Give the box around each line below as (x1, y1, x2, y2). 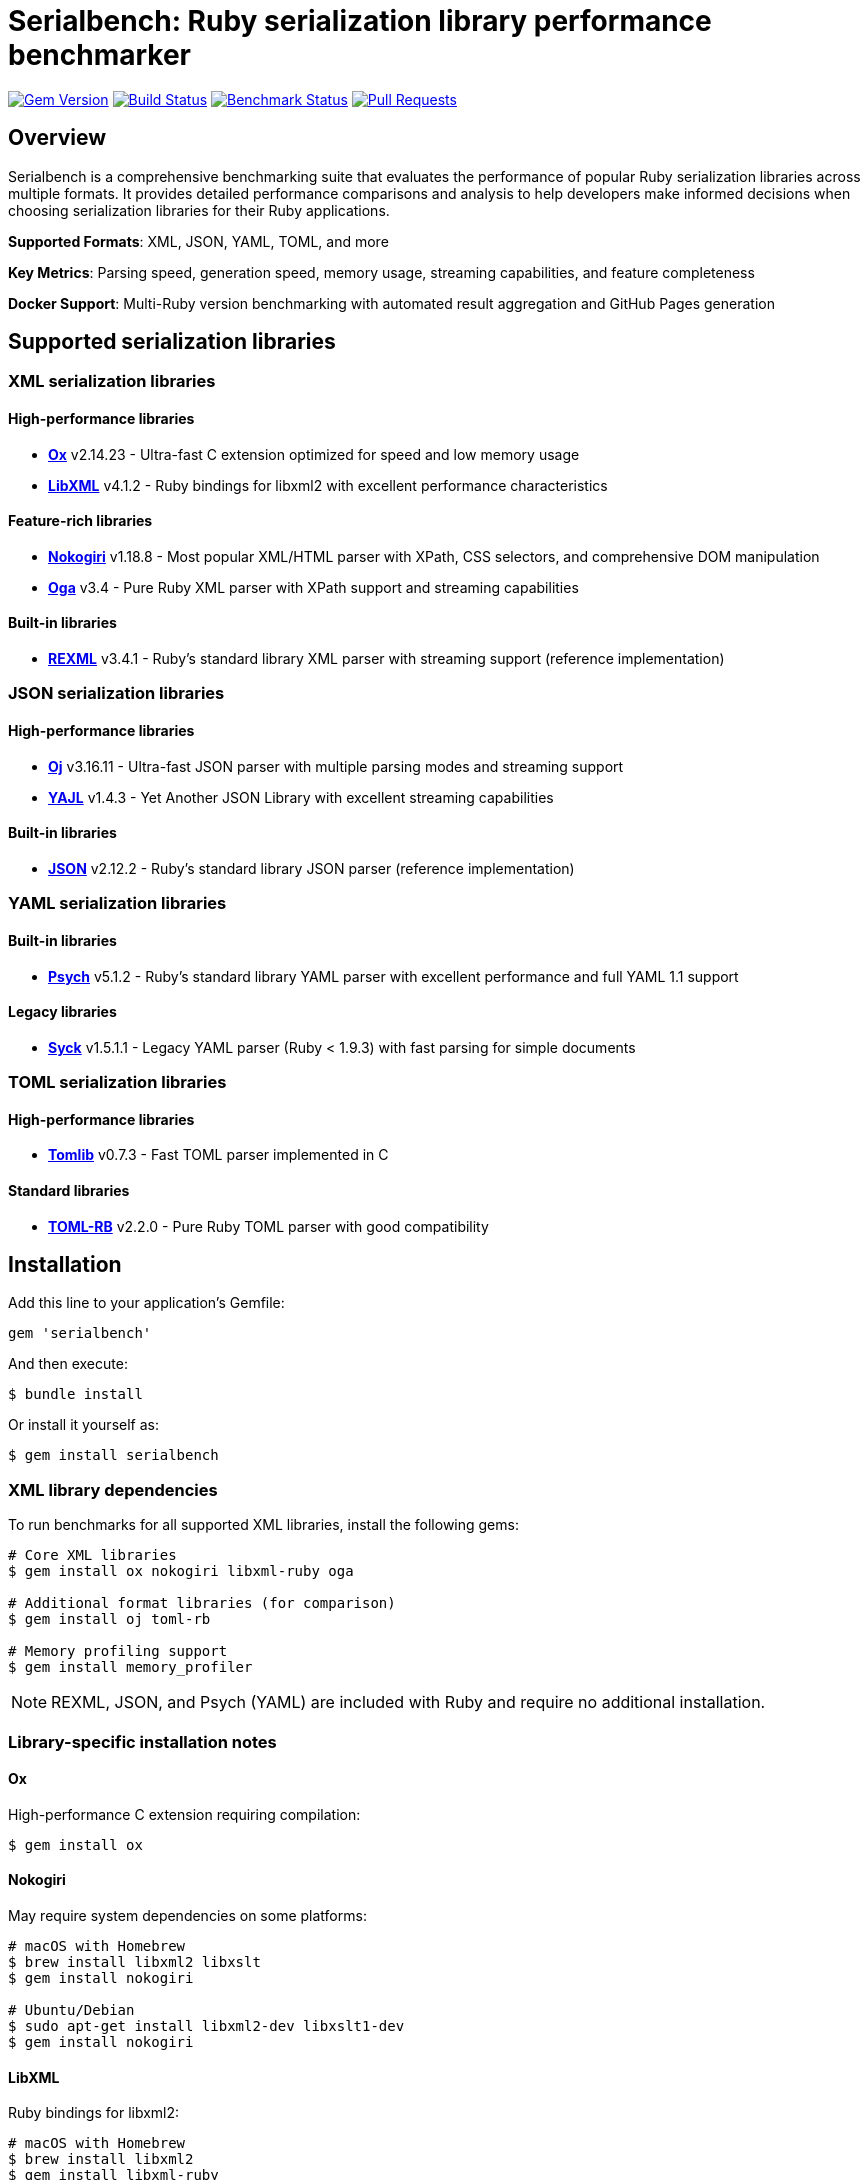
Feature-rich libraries (8, 512, 153, 530)
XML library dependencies (8, 1479, 218, 1500)
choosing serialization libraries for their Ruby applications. (8, 201, 390, 219)
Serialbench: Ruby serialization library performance (8, 4, 712, 38)
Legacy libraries (8, 1003, 117, 1021)
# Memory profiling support (8, 1643, 228, 1660)
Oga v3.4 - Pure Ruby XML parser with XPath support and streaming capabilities (48, 578, 579, 596)
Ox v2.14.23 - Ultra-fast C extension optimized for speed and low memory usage (48, 445, 580, 463)
